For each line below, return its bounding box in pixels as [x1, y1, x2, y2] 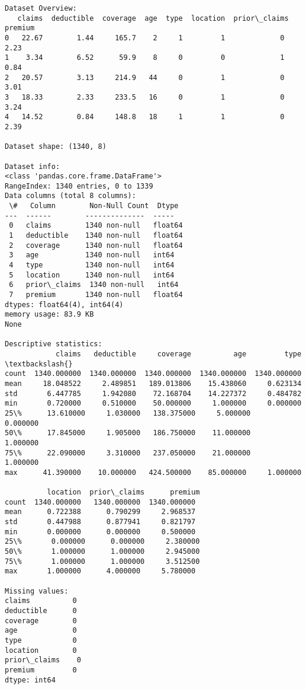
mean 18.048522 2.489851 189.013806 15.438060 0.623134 [5, 379, 302, 388]
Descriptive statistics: [5, 340, 102, 349]
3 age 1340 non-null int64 [9, 251, 175, 260]
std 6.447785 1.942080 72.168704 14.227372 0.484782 [5, 389, 302, 398]
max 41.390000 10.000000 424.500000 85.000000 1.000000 [5, 468, 302, 477]
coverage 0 [5, 616, 77, 625]
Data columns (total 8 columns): [5, 192, 136, 200]
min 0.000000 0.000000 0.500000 [5, 527, 196, 536]
